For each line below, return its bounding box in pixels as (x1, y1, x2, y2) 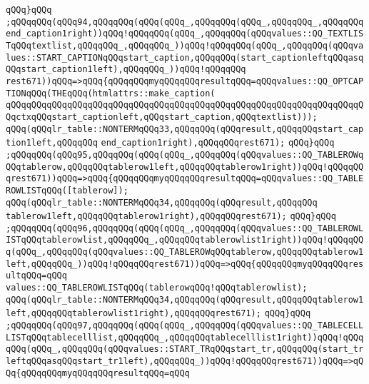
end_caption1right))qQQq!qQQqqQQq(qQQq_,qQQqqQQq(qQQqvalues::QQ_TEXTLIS (6, 29, 364, 39)
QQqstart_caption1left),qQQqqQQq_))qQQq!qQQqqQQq (6, 64, 246, 75)
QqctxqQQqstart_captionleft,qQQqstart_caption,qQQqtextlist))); (6, 111, 318, 122)
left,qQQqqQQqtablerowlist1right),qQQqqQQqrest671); (6, 308, 261, 319)
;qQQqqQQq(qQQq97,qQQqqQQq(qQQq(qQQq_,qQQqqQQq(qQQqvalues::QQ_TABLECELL (6, 320, 364, 331)
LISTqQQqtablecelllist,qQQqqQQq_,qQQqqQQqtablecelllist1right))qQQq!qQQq (6, 332, 364, 343)
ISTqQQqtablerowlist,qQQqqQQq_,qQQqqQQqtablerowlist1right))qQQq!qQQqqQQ (6, 235, 364, 246)
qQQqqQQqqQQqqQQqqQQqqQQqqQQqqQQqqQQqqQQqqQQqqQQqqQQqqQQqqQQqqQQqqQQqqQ (6, 100, 364, 111)
